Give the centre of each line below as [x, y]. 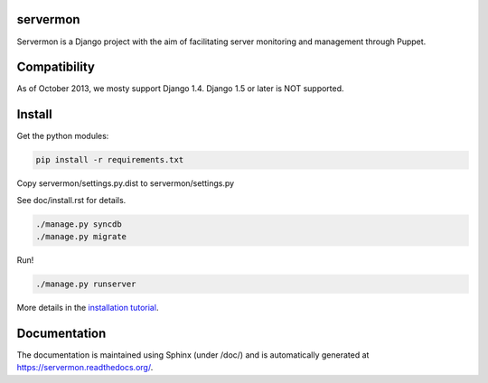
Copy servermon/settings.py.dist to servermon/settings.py [126, 183]
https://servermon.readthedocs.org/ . [85, 368]
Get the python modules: [63, 136]
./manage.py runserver [86, 284]
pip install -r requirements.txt [110, 160]
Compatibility [56, 67]
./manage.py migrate [81, 237]
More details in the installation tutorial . [88, 308]
